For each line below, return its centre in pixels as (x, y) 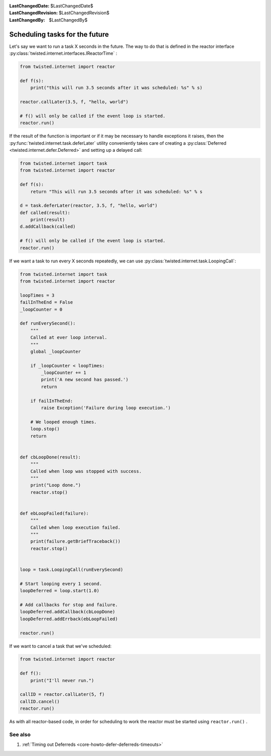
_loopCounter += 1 (63, 373)
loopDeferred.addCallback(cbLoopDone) (67, 612)
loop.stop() (45, 429)
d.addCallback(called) (48, 227)
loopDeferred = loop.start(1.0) (60, 591)
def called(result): (45, 213)
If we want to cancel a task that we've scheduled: (60, 646)
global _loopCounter (56, 351)
